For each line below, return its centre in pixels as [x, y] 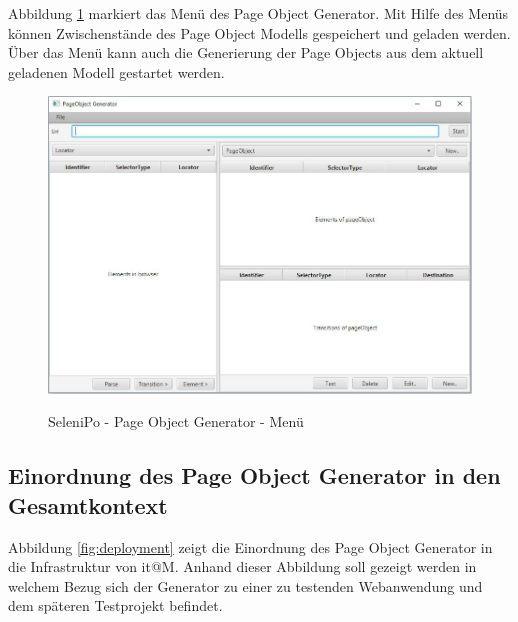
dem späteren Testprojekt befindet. [115, 605]
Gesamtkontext [88, 504]
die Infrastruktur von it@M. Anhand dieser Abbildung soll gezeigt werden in [242, 566]
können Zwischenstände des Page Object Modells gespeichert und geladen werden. [259, 32]
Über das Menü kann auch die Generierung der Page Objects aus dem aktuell [246, 52]
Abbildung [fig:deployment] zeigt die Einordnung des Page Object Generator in [250, 546]
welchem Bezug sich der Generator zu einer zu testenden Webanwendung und [245, 585]
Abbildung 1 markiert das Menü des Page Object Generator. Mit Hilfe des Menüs [258, 13]
